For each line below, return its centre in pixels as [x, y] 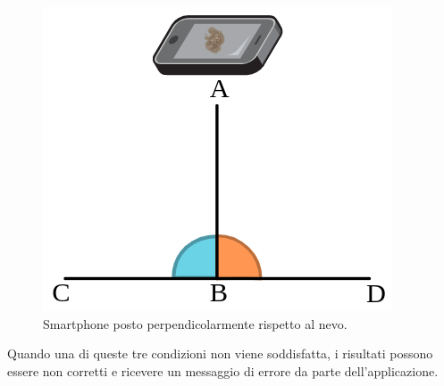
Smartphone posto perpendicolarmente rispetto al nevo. [195, 323]
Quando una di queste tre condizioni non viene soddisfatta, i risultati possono [220, 353]
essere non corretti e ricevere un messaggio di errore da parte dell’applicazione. [223, 370]
